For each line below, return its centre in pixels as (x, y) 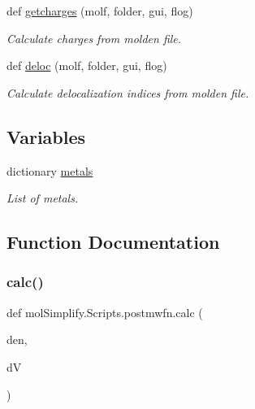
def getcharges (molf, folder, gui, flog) (100, 11)
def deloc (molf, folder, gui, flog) (87, 65)
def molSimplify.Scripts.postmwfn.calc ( (105, 312)
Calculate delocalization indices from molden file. (128, 92)
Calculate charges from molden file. (94, 38)
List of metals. (43, 198)
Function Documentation (113, 242)
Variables (46, 136)
